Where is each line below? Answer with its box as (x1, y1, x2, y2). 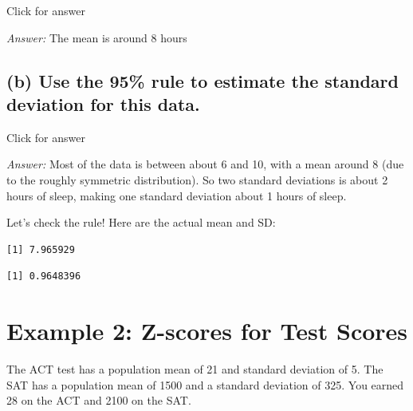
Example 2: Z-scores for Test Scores (6, 314, 408, 347)
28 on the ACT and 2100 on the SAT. (6, 392, 191, 409)
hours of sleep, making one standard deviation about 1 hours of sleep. (6, 187, 347, 204)
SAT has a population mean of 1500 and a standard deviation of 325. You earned (6, 376, 404, 393)
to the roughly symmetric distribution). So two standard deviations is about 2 (6, 171, 388, 188)
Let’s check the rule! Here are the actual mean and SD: (6, 214, 276, 231)
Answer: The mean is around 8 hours (6, 29, 187, 45)
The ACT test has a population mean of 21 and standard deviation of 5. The (6, 361, 383, 377)
